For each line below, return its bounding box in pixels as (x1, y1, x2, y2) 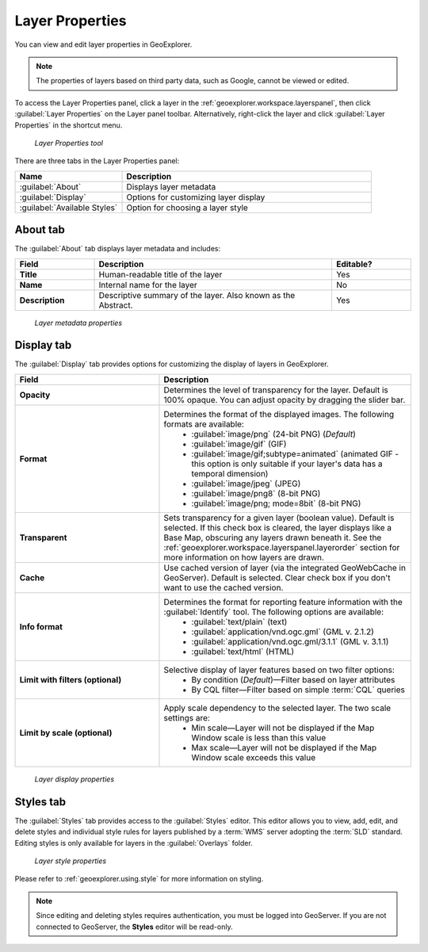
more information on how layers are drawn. (163, 552, 325, 563)
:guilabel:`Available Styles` (19, 202, 118, 213)
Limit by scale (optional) (19, 727, 113, 738)
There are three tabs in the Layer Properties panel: (14, 156, 180, 166)
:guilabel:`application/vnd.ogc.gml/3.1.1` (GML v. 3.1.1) (191, 636, 389, 647)
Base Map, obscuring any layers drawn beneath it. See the (163, 532, 382, 543)
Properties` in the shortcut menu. (14, 120, 123, 130)
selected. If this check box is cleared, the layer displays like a (163, 522, 392, 533)
